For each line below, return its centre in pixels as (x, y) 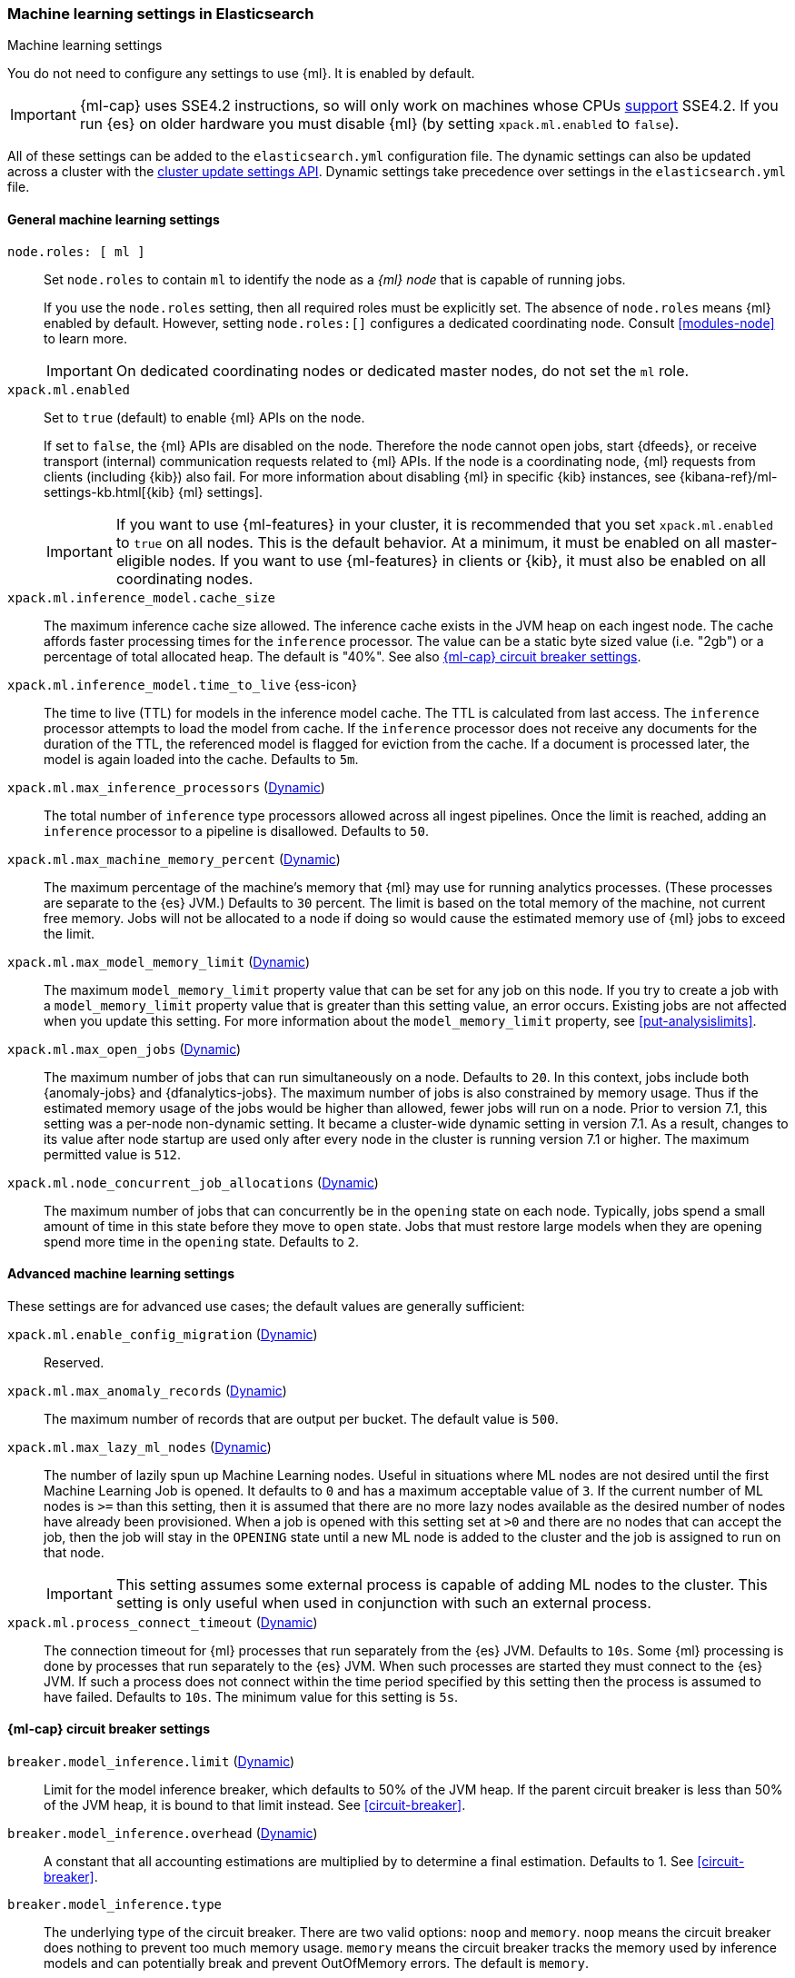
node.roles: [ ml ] (76, 251)
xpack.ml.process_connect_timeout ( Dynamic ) (163, 1622)
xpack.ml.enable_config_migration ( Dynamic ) (163, 1334)
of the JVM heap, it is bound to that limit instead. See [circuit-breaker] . (255, 1805)
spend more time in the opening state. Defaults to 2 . (202, 1241)
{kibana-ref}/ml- (728, 476)
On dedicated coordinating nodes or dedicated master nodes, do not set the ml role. (402, 370)
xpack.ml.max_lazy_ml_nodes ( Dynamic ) (139, 1446)
